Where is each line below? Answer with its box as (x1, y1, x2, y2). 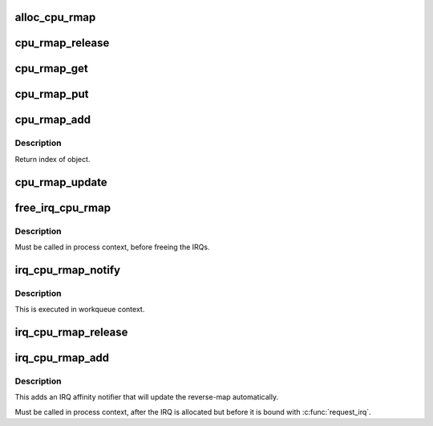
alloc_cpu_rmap (14, 10, 96, 24)
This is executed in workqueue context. (14, 305, 145, 314)
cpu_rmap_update (14, 175, 107, 189)
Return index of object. (14, 154, 91, 164)
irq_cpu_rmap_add (14, 351, 110, 364)
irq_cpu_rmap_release (14, 325, 128, 339)
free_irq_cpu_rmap (14, 201, 111, 214)
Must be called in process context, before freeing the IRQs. (14, 242, 210, 252)
